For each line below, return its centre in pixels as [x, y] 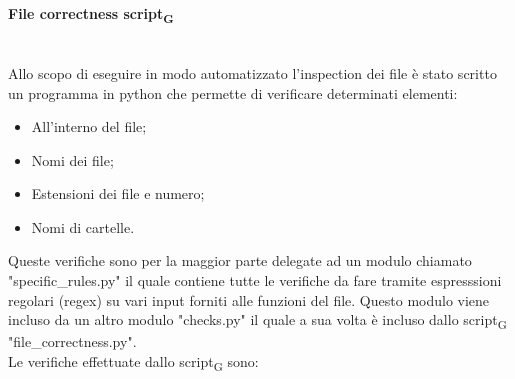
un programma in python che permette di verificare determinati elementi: [233, 92]
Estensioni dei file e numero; [118, 193]
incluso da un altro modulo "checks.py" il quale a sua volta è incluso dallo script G [257, 321]
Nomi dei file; [72, 159]
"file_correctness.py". [72, 341]
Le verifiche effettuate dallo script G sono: [133, 362]
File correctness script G [91, 14]
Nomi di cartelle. [83, 226]
